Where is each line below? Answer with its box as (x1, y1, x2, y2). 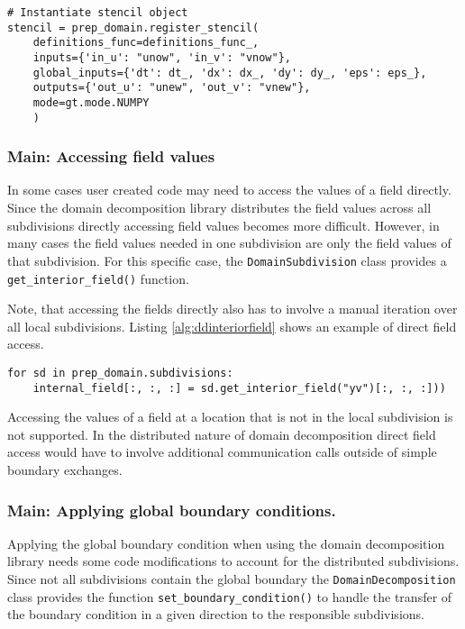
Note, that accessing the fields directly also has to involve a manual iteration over (7, 299, 458, 318)
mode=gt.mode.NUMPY (32, 96, 150, 109)
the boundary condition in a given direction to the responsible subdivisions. (7, 605, 424, 624)
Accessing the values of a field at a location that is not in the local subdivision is (7, 407, 453, 426)
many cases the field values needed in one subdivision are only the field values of (7, 233, 451, 252)
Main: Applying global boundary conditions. (7, 498, 336, 521)
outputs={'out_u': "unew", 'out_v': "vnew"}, (32, 81, 311, 95)
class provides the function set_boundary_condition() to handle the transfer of (7, 587, 452, 606)
